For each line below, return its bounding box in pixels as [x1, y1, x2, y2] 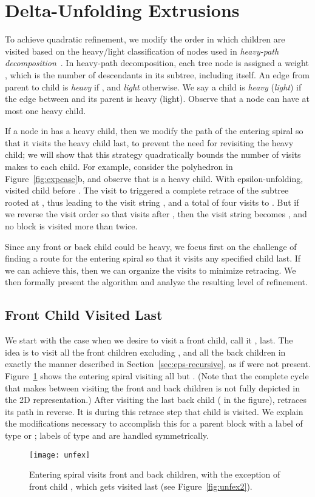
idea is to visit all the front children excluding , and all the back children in [5, 345, 286, 358]
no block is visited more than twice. [5, 220, 138, 232]
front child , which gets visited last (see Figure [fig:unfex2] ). [29, 479, 252, 492]
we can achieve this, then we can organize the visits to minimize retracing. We [5, 263, 296, 276]
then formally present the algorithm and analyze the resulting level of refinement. [5, 276, 308, 288]
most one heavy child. [5, 104, 86, 117]
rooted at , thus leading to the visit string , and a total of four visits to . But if [5, 195, 299, 208]
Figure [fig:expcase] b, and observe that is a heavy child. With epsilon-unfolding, [5, 172, 303, 184]
